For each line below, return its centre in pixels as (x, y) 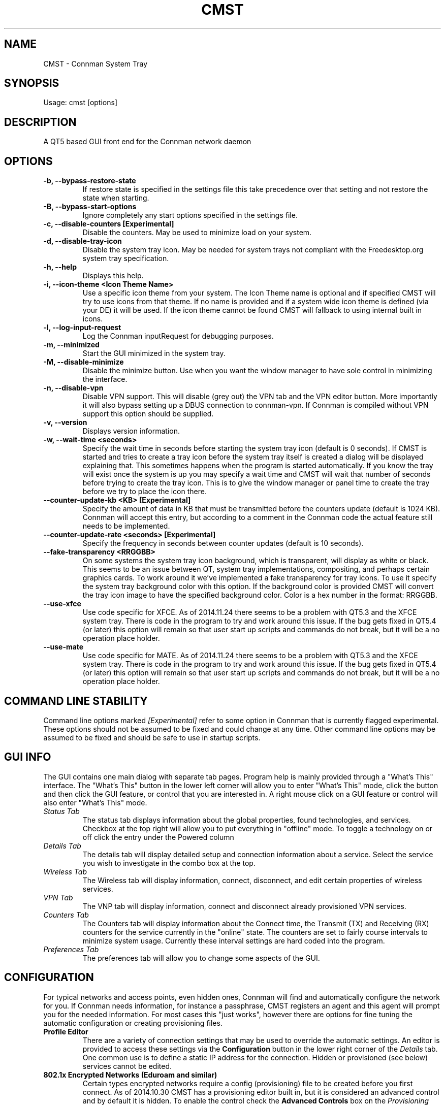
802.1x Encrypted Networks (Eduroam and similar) (130, 1075)
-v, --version (65, 422)
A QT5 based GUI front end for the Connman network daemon (147, 142)
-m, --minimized (71, 345)
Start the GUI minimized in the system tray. (154, 353)
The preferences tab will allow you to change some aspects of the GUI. (201, 958)
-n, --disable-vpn (73, 388)
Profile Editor (66, 1031)
